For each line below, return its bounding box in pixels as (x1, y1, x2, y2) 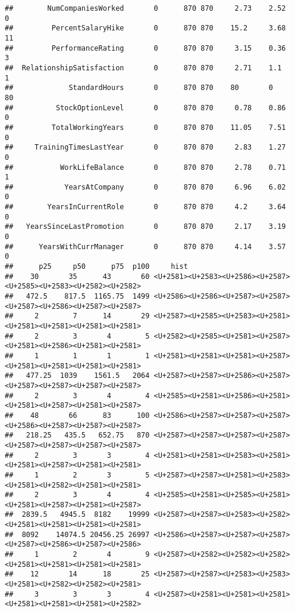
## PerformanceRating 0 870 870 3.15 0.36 (5, 44, 286, 52)
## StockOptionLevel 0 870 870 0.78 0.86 (5, 103, 286, 112)
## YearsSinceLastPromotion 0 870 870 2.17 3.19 (5, 222, 286, 231)
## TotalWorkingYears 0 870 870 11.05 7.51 (5, 123, 286, 132)
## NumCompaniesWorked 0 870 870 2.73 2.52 (5, 4, 286, 13)
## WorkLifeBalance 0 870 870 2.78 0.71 (5, 163, 286, 172)
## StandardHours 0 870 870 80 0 (5, 83, 274, 92)
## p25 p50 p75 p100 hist (5, 262, 188, 271)
